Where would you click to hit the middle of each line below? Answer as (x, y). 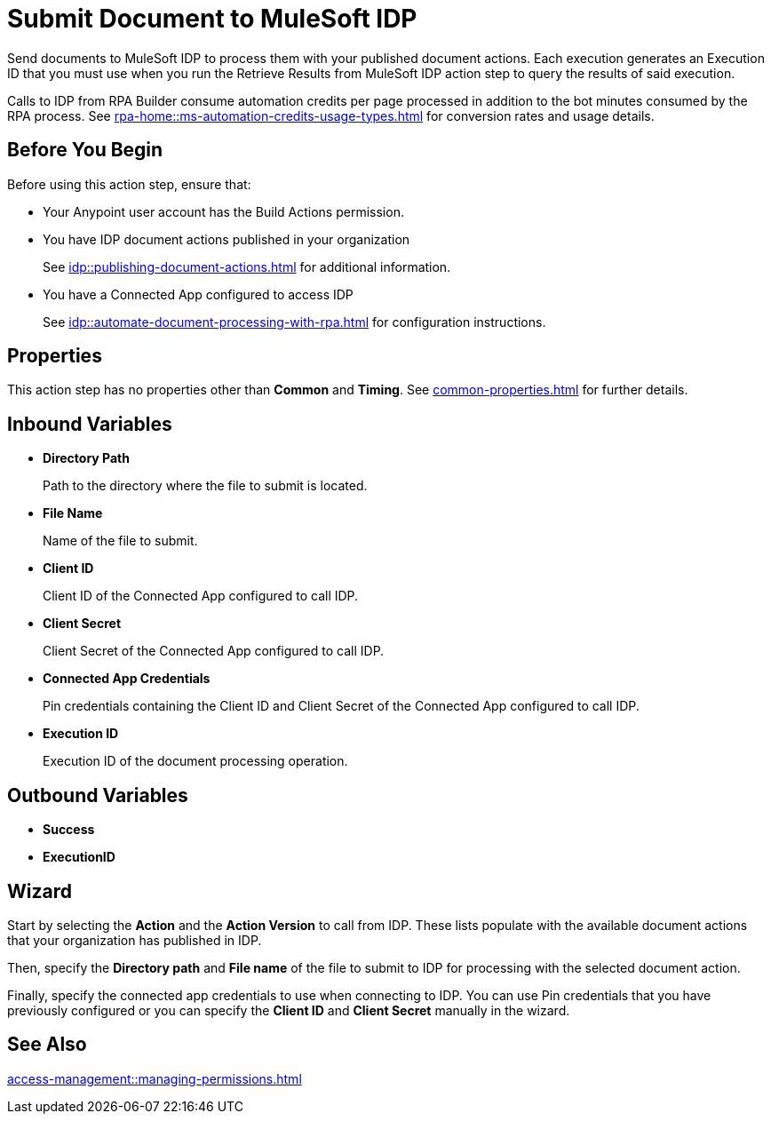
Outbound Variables (98, 795)
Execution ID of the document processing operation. (195, 761)
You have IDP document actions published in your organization (227, 239)
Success (69, 830)
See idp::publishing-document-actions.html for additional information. (247, 266)
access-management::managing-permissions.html (155, 1078)
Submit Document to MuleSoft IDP (212, 19)
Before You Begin (85, 150)
